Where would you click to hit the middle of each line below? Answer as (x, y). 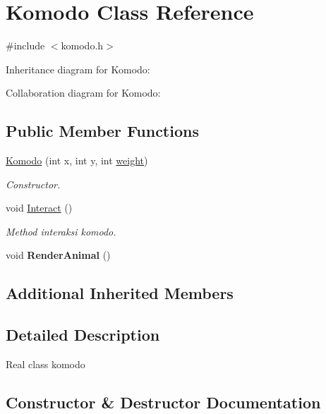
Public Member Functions (102, 131)
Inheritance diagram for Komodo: (78, 69)
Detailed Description (83, 335)
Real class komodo (46, 364)
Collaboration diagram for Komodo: (83, 93)
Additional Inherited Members (120, 293)
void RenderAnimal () (58, 255)
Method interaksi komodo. (61, 231)
